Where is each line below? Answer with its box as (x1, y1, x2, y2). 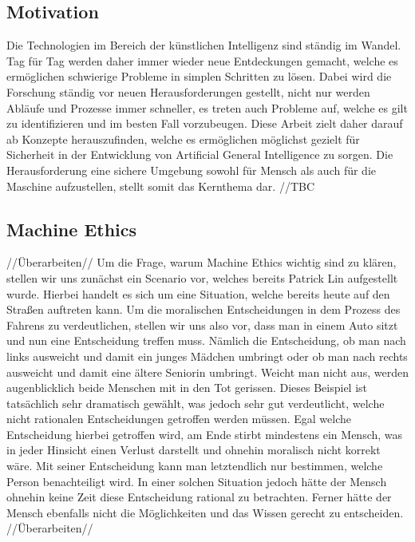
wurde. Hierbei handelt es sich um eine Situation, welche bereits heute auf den (6, 285, 390, 302)
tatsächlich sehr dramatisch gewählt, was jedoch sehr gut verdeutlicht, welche (6, 394, 385, 411)
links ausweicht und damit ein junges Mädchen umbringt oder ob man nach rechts (6, 347, 408, 364)
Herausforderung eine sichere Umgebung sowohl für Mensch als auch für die (6, 161, 377, 178)
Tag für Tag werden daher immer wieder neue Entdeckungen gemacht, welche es (6, 52, 398, 69)
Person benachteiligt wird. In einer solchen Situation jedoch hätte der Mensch (6, 473, 387, 489)
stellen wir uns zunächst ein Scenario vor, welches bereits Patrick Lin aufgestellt (6, 269, 398, 286)
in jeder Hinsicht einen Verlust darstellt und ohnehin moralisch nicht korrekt (6, 441, 381, 458)
